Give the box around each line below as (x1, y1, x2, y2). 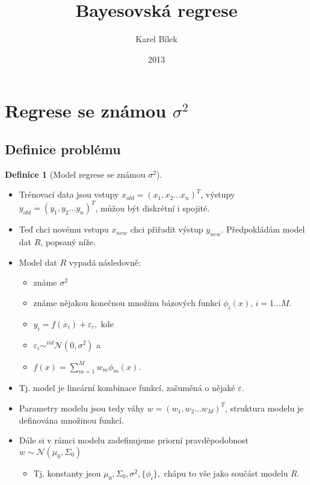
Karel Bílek (135, 33, 178, 45)
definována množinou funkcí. (19, 413, 124, 426)
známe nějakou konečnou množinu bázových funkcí (33, 296, 221, 308)
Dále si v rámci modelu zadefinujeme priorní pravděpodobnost (19, 434, 249, 446)
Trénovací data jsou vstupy (19, 188, 119, 201)
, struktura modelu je (225, 401, 304, 414)
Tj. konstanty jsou (33, 466, 101, 479)
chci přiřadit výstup (130, 223, 203, 236)
